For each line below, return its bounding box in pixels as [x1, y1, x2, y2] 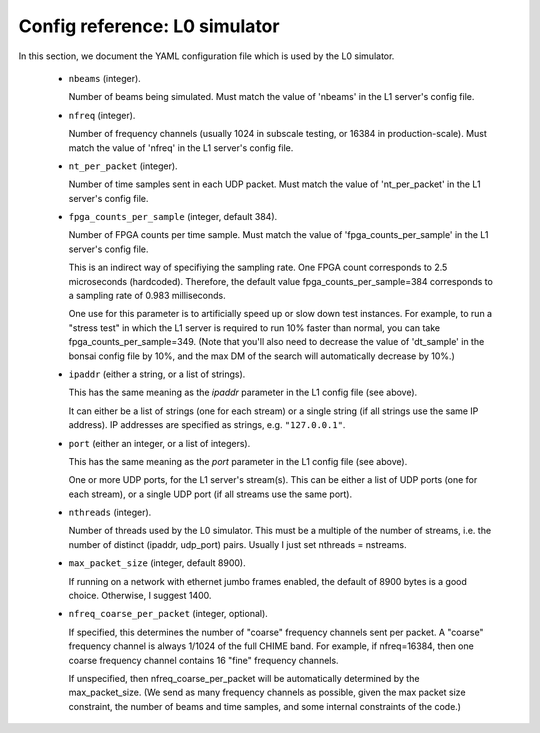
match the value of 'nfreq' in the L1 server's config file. [68, 141, 294, 154]
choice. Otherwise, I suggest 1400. [68, 590, 212, 602]
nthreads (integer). [68, 506, 152, 519]
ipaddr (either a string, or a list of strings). [68, 368, 246, 380]
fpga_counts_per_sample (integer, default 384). [68, 211, 278, 223]
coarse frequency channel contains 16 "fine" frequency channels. [68, 654, 339, 666]
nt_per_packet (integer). [68, 160, 179, 172]
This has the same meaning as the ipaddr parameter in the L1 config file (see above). [68, 386, 418, 399]
